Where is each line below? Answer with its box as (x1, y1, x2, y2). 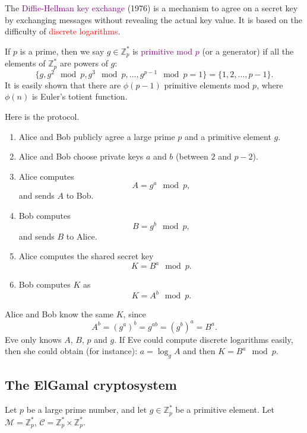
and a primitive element (184, 130, 271, 142)
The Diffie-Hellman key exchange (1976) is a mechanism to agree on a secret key (5, 2, 298, 14)
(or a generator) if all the (202, 44, 294, 57)
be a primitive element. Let (175, 403, 274, 416)
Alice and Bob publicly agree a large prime (18, 130, 175, 142)
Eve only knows (5, 333, 62, 345)
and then (183, 345, 216, 357)
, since (123, 308, 146, 320)
